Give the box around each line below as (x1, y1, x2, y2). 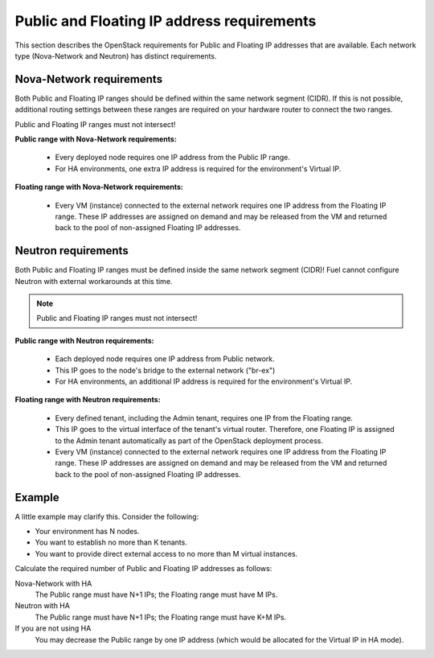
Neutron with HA (14, 601, 70, 611)
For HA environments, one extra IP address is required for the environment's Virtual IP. (55, 163, 342, 173)
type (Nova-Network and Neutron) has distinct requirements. (14, 51, 217, 60)
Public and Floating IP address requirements (14, 12, 317, 30)
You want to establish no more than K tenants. (35, 537, 188, 547)
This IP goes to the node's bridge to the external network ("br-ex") (55, 365, 276, 375)
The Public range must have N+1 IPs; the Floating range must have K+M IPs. (35, 612, 287, 622)
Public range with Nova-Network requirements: (14, 134, 177, 144)
